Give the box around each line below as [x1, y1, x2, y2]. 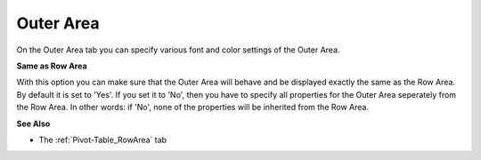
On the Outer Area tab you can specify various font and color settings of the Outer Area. [16, 44, 340, 55]
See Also [16, 118, 51, 129]
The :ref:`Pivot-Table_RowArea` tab [38, 134, 167, 145]
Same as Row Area [16, 60, 88, 71]
